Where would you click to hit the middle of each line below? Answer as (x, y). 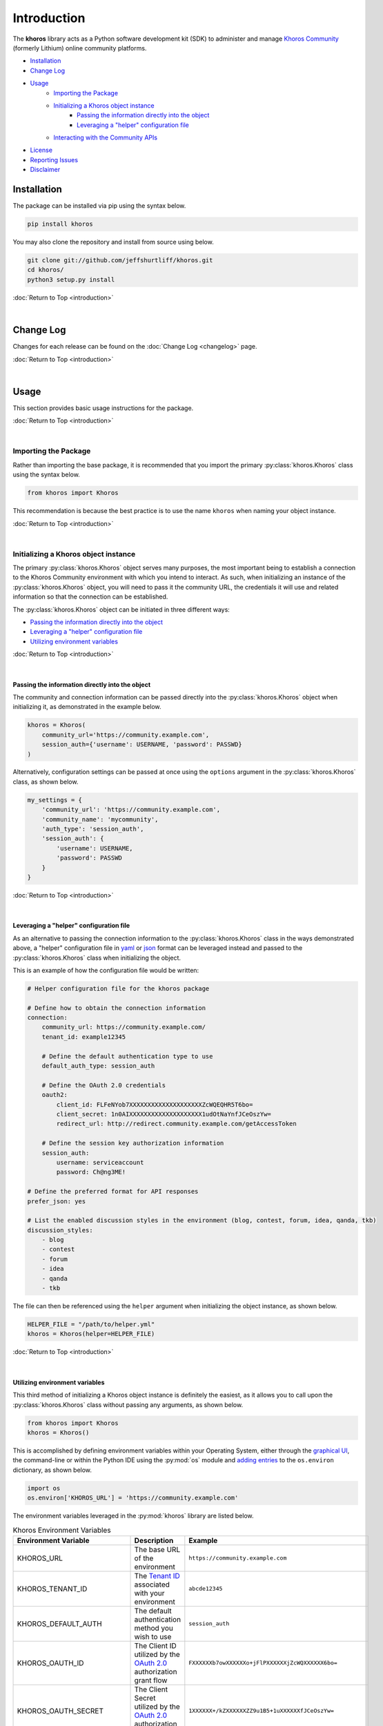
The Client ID (156, 1645)
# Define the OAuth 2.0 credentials (104, 1085)
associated (152, 1584)
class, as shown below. (46, 782)
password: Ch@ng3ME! (91, 1172)
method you (154, 1628)
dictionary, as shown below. (52, 1470)
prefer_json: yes (57, 1201)
